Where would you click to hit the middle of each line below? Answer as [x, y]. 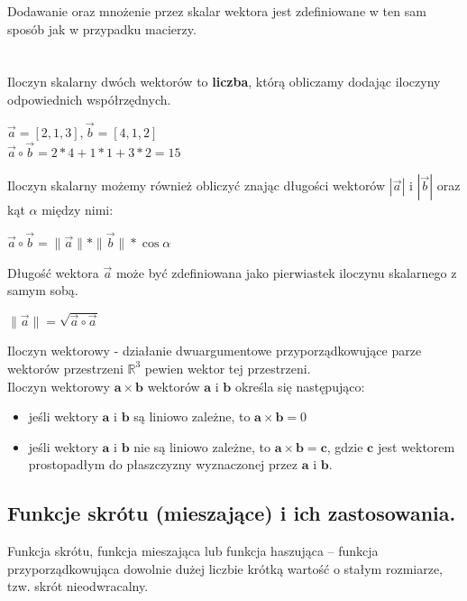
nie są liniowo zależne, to [202, 446]
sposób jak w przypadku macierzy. [102, 28]
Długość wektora [53, 272]
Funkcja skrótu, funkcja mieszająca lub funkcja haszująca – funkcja [193, 551]
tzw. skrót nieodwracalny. [78, 586]
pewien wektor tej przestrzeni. [228, 368]
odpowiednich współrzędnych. [89, 99]
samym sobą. [43, 290]
